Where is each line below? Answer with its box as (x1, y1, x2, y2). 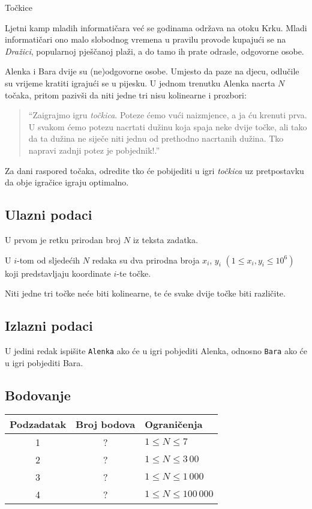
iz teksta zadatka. (133, 233, 198, 245)
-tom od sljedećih (17, 253, 80, 266)
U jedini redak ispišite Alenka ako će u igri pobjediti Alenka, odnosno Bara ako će (5, 344, 307, 357)
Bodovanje (5, 385, 71, 404)
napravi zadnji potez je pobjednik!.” (28, 143, 160, 156)
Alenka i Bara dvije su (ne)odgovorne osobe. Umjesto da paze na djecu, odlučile (5, 65, 299, 77)
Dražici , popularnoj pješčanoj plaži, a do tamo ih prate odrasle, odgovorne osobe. (5, 44, 304, 57)
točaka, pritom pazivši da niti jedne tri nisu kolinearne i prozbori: (5, 88, 247, 101)
